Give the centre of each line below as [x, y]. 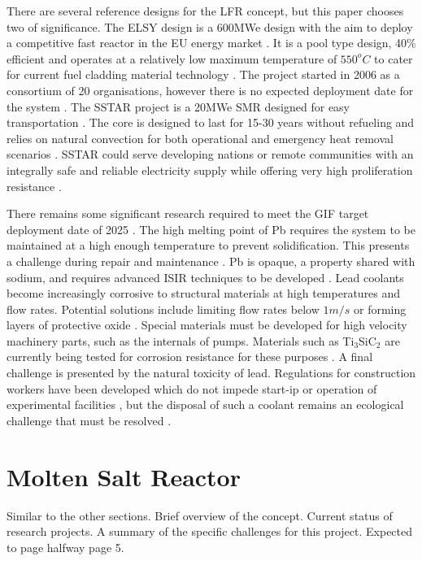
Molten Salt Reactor [124, 476]
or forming [380, 309]
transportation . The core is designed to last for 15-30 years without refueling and [211, 122]
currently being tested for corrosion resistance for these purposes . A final [190, 357]
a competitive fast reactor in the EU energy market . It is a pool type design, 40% [211, 43]
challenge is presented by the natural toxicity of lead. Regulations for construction [211, 373]
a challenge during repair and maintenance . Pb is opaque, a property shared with [211, 261]
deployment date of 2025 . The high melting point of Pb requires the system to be [211, 229]
